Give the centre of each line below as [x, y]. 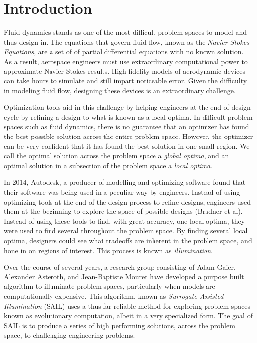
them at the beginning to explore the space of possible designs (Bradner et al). [123, 211]
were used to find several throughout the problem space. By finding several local [126, 231]
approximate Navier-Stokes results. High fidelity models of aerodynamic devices [125, 71]
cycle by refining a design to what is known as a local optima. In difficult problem [128, 116]
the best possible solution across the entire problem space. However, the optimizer [128, 136]
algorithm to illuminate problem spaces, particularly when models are [110, 286]
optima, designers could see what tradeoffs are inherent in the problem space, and [128, 240]
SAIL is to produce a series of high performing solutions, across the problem [120, 325]
